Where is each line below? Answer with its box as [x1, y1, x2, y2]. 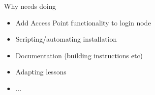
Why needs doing [4, 1, 56, 11]
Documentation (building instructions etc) [15, 50, 143, 60]
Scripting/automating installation [15, 34, 117, 44]
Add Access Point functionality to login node [15, 17, 151, 27]
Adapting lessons [15, 67, 66, 77]
